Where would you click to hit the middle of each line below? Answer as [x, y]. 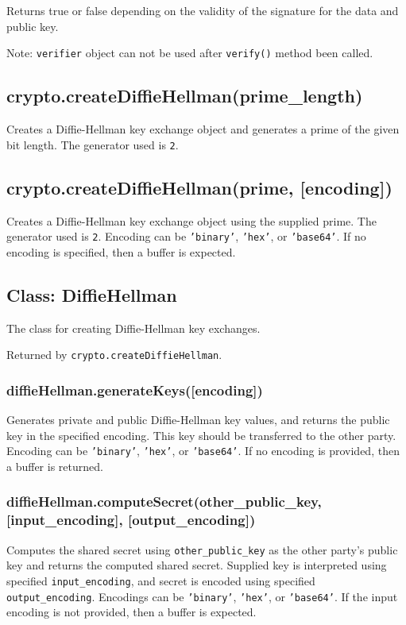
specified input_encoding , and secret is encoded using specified [161, 580]
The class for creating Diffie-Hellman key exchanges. [133, 328]
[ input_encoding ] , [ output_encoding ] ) [131, 520]
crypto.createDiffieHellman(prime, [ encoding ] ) [199, 187]
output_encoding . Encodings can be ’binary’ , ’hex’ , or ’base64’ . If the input [202, 596]
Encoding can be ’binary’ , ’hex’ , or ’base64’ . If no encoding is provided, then [203, 451]
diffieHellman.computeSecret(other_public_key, [164, 502]
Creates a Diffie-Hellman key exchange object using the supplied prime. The [191, 220]
